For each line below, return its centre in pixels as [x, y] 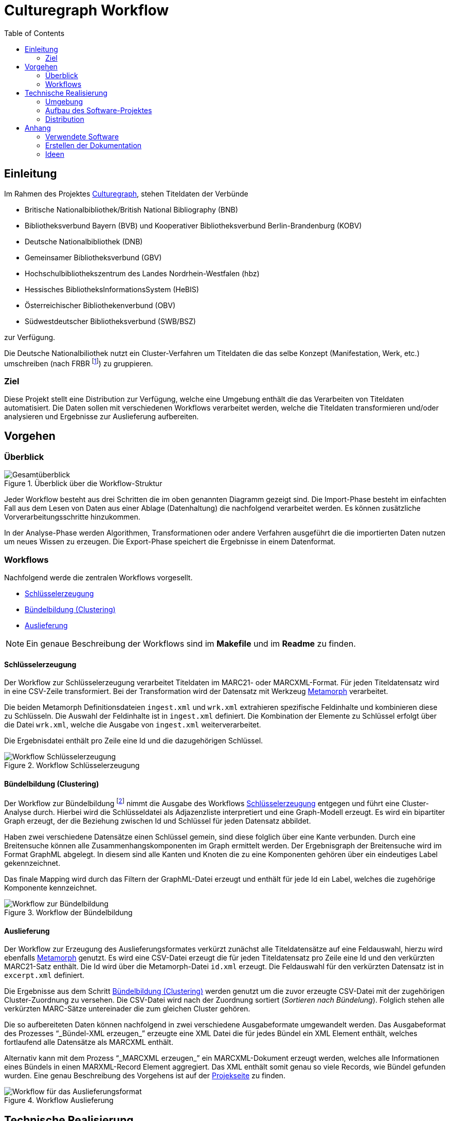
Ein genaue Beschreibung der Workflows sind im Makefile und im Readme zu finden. [191, 643]
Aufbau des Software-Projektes [99, 110]
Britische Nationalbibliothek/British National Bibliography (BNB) [131, 209]
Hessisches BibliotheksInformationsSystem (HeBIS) [112, 289]
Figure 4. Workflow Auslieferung [59, 1100]
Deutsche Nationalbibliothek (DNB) [84, 241]
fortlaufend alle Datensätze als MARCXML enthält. [89, 1042]
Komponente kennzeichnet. [51, 888]
